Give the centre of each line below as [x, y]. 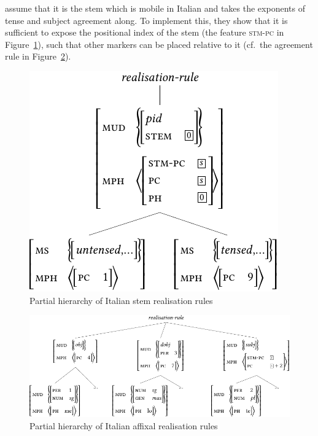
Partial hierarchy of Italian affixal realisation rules [124, 425]
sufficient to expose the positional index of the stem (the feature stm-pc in [145, 32]
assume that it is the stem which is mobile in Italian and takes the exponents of [155, 8]
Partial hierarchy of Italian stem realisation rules [121, 300]
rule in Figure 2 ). [38, 56]
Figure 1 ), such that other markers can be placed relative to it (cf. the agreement [159, 44]
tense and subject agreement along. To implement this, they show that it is [146, 20]
